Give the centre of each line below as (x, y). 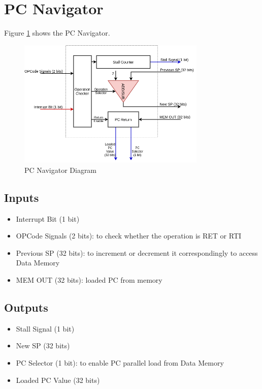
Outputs (26, 307)
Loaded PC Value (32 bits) (58, 380)
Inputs (22, 197)
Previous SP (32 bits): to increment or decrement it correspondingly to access (137, 252)
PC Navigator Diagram (61, 170)
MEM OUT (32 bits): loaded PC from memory (89, 279)
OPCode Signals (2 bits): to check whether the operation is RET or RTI (129, 236)
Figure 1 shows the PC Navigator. (57, 33)
